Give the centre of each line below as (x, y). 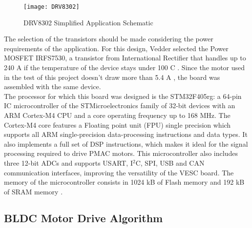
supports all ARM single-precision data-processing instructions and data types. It (126, 134)
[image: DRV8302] (52, 7)
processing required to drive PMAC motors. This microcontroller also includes (121, 153)
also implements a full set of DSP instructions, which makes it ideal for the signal (126, 143)
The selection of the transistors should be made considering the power (109, 39)
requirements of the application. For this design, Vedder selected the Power (116, 48)
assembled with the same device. (52, 86)
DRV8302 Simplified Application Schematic (88, 22)
